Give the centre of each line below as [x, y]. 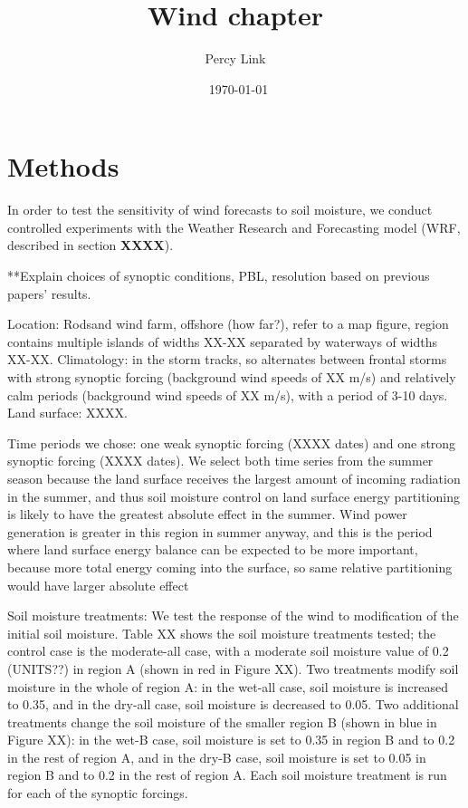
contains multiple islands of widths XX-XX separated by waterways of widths [223, 341]
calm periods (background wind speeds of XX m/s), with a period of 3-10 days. [228, 394]
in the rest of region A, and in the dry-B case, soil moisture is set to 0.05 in [217, 757]
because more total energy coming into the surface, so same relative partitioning [230, 567]
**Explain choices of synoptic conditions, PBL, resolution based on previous [219, 276]
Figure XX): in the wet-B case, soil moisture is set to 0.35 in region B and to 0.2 [231, 740]
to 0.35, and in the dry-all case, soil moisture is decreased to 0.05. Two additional [233, 704]
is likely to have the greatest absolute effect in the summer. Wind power [207, 514]
